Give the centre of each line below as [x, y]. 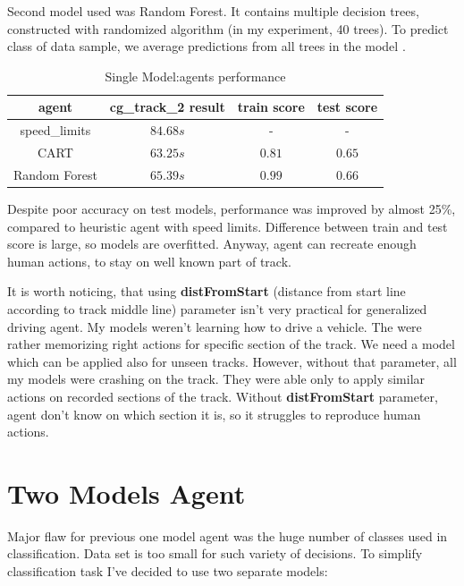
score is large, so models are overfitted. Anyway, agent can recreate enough [212, 244]
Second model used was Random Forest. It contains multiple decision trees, [213, 11]
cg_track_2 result [167, 107]
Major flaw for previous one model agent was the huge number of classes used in [228, 535]
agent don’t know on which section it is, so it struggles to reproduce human [214, 414]
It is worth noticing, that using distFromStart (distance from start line [207, 291]
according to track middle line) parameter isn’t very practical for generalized [217, 308]
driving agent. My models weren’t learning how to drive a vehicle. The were [215, 326]
